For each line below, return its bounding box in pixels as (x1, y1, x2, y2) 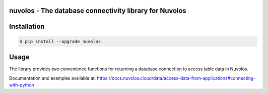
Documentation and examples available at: (9, 75, 96, 81)
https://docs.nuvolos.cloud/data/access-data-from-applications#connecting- (97, 75, 256, 81)
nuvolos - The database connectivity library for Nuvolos (9, 6, 187, 15)
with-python (9, 82, 35, 88)
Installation (9, 22, 45, 31)
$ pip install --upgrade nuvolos (19, 39, 101, 44)
